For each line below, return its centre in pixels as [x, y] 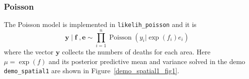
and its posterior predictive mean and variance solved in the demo [147, 61]
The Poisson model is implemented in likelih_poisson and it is [100, 24]
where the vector [29, 52]
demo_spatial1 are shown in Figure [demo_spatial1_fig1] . [92, 71]
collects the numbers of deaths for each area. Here [136, 52]
